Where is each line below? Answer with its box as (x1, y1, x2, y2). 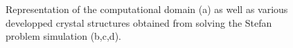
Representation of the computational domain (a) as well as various (6, 2, 288, 16)
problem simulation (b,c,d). (6, 29, 121, 43)
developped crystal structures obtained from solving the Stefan (6, 15, 272, 29)
